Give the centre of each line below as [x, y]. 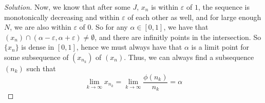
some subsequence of [36, 57]
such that [41, 68]
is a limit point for [220, 47]
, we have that [186, 27]
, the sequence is [224, 7]
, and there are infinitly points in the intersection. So [178, 37]
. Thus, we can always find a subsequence [189, 57]
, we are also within [41, 27]
